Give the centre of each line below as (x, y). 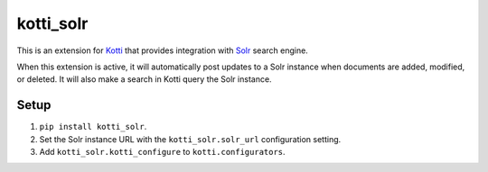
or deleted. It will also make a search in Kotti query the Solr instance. (144, 79)
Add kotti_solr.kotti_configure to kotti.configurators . (162, 152)
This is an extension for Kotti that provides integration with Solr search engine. (163, 50)
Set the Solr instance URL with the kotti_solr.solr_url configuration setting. (190, 139)
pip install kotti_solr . (93, 127)
